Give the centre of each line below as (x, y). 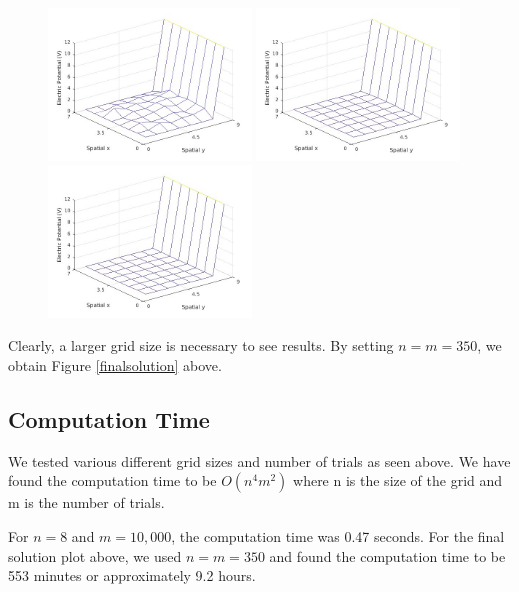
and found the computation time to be (387, 555)
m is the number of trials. (86, 502)
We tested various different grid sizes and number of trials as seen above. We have (259, 460)
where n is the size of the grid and (398, 480)
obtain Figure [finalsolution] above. (115, 365)
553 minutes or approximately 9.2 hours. (132, 575)
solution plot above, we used (95, 555)
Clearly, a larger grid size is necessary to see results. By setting (201, 345)
